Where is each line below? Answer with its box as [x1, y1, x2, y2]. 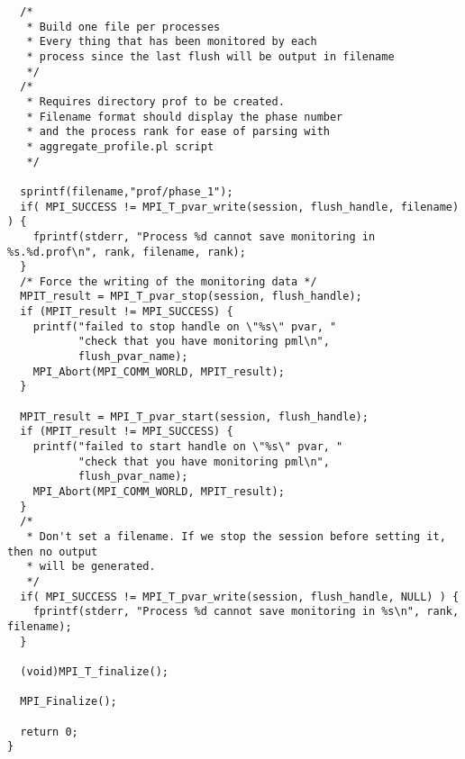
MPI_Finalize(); [20, 695, 117, 709]
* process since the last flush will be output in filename [26, 50, 395, 63]
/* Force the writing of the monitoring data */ [20, 275, 317, 288]
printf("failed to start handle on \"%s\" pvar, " [32, 440, 343, 454]
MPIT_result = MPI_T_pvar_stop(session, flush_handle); [20, 290, 362, 303]
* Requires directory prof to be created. [26, 95, 285, 108]
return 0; [20, 725, 78, 738]
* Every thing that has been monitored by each [26, 35, 317, 49]
